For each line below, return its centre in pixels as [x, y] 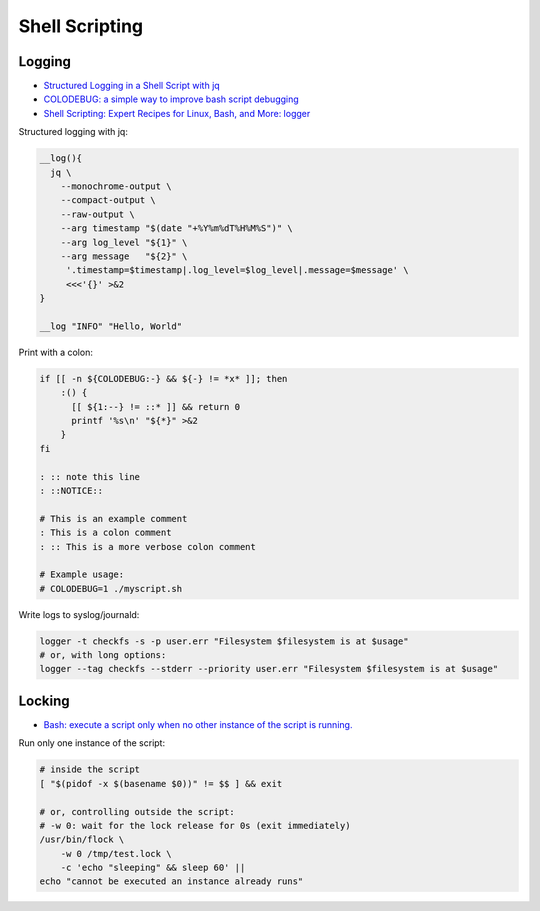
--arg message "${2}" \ [124, 256]
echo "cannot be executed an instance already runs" [171, 881]
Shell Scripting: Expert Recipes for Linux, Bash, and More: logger [177, 113]
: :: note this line [89, 476]
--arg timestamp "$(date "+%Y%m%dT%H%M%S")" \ [177, 228]
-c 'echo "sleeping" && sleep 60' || [153, 868]
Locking [44, 700]
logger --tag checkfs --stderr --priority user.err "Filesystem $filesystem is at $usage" [269, 669]
